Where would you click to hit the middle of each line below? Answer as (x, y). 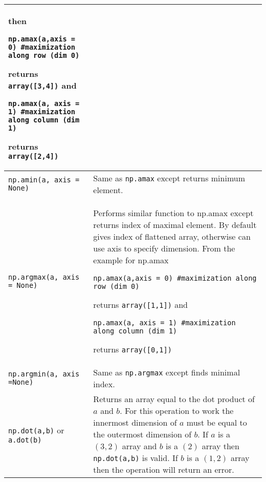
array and (139, 446)
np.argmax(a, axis (44, 277)
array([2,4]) (34, 156)
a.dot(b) (25, 440)
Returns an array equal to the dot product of (174, 399)
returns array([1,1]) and (140, 305)
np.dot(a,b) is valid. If (136, 458)
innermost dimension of (135, 422)
